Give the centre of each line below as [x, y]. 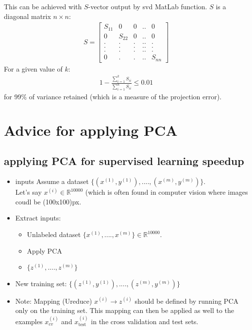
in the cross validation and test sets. [145, 321]
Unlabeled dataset [54, 234]
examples [29, 321]
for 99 [13, 97]
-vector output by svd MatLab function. [148, 6]
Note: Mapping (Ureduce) [54, 301]
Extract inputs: [38, 218]
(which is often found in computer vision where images [167, 192]
